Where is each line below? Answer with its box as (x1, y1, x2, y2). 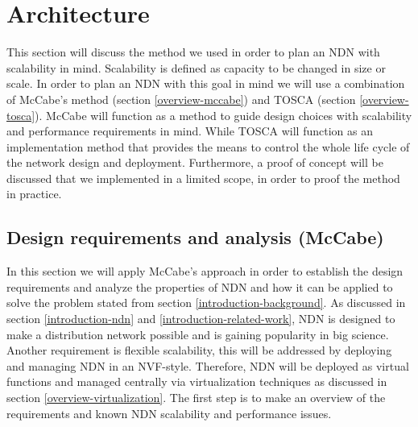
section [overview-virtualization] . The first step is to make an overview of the (6, 389, 386, 406)
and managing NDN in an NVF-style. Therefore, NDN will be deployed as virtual (6, 357, 409, 374)
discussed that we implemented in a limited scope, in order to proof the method (6, 169, 400, 186)
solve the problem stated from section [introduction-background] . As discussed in (6, 294, 406, 311)
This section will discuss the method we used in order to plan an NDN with (6, 44, 380, 60)
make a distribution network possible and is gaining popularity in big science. (6, 325, 389, 342)
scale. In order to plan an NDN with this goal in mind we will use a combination (6, 75, 405, 92)
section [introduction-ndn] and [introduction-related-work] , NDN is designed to (6, 310, 395, 327)
